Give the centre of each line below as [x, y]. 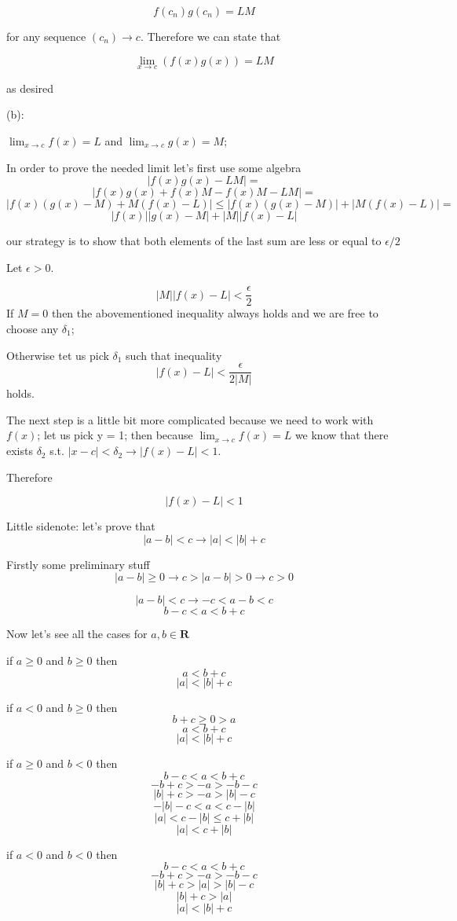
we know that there [342, 435]
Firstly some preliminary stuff [78, 564]
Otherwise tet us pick [58, 355]
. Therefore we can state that [210, 36]
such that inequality [174, 355]
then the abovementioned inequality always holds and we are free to [215, 313]
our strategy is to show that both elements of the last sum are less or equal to [194, 241]
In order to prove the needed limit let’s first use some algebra [154, 167]
